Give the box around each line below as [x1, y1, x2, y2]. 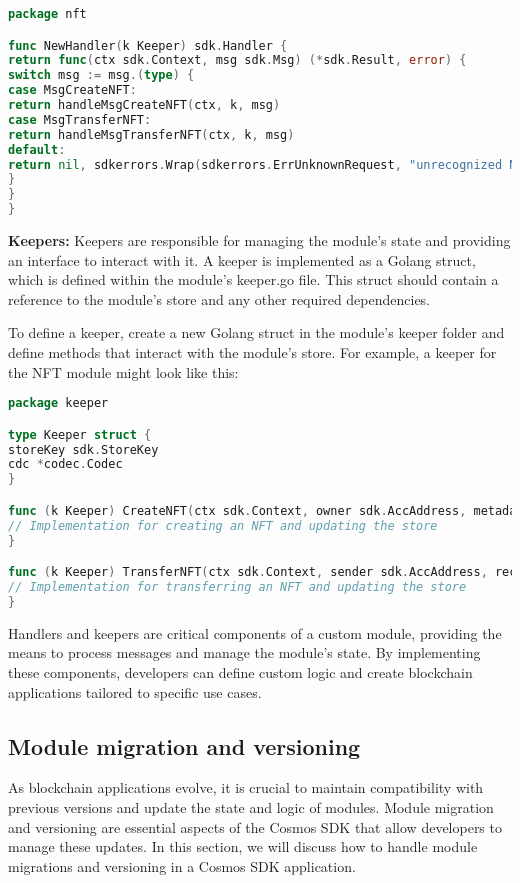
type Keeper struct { [8, 427, 152, 442]
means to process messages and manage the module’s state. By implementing [8, 642, 481, 663]
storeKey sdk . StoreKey [8, 442, 159, 457]
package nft [8, 7, 87, 21]
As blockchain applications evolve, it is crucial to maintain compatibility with [8, 777, 484, 798]
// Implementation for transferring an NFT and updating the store [8, 580, 467, 595]
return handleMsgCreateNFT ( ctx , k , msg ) [8, 98, 281, 113]
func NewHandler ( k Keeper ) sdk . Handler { [8, 38, 288, 53]
